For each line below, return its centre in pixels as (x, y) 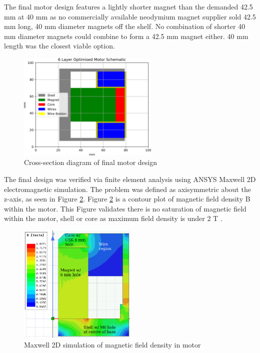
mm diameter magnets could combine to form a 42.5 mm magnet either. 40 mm (126, 36)
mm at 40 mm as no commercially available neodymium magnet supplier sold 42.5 (130, 16)
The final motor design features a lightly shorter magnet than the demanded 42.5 (128, 6)
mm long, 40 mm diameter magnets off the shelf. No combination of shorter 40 (125, 26)
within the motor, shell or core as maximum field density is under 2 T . (113, 218)
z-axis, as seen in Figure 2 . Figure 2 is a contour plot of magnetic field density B (127, 199)
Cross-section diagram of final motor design (91, 162)
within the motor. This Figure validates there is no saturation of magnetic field (125, 208)
